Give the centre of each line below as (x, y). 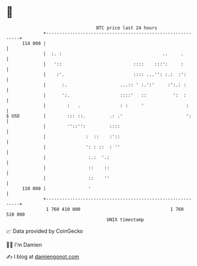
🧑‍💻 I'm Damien (24, 245)
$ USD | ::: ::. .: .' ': (99, 116)
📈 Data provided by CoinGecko (45, 231)
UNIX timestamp (125, 219)
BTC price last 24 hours (127, 28)
